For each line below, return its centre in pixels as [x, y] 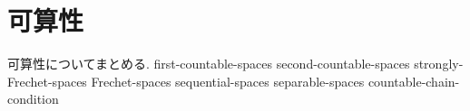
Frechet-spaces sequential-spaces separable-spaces [228, 81]
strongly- [439, 64]
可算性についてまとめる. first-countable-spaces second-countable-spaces [209, 64]
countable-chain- [414, 81]
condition [33, 99]
